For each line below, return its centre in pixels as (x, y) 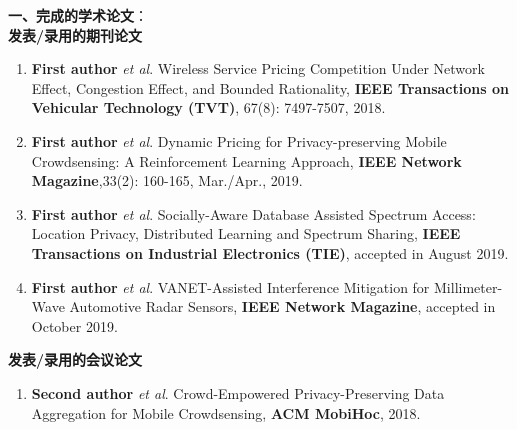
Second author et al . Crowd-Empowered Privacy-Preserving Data (238, 392)
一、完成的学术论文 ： (78, 15)
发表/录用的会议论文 (75, 359)
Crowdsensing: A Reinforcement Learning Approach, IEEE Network (246, 160)
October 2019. (74, 325)
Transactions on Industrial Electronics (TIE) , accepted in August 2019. (270, 252)
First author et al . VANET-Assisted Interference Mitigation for (230, 286)
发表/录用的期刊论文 (75, 34)
